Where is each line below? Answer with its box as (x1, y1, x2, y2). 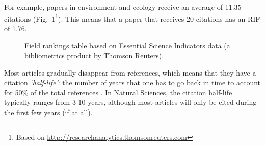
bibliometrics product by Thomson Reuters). (24, 50, 164, 61)
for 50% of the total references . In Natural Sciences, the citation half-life (4, 87, 232, 97)
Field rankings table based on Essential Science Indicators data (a (24, 40, 230, 51)
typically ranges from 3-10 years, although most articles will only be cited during (4, 97, 257, 107)
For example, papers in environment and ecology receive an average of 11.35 (4, 2, 242, 12)
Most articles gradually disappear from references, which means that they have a (4, 67, 256, 78)
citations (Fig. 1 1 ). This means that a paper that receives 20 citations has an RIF (4, 12, 260, 24)
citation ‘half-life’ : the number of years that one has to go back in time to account (4, 77, 261, 88)
